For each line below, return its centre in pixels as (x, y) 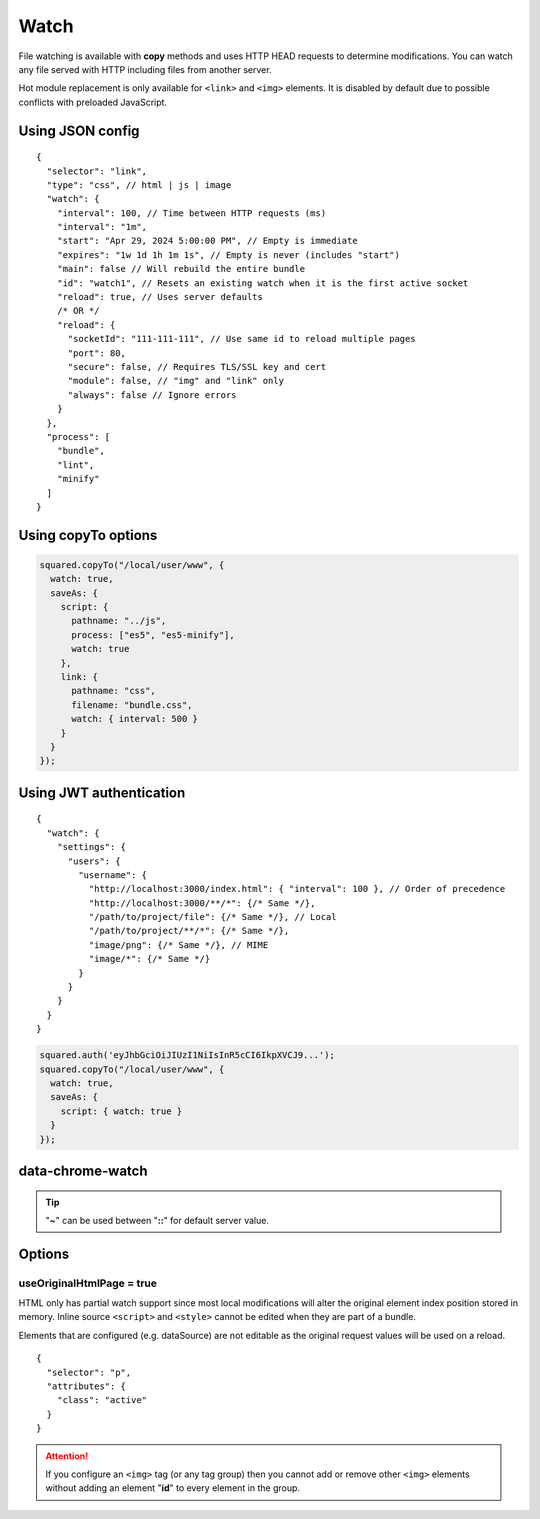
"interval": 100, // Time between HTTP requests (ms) (191, 213)
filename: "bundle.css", (132, 704)
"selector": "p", (89, 1372)
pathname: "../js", (119, 621)
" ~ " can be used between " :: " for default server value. (157, 1220)
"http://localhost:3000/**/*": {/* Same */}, (202, 903)
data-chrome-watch (83, 1170)
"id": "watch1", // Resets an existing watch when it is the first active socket (262, 283)
